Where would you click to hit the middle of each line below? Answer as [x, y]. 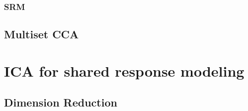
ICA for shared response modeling [124, 70]
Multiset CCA [41, 34]
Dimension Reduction [61, 102]
